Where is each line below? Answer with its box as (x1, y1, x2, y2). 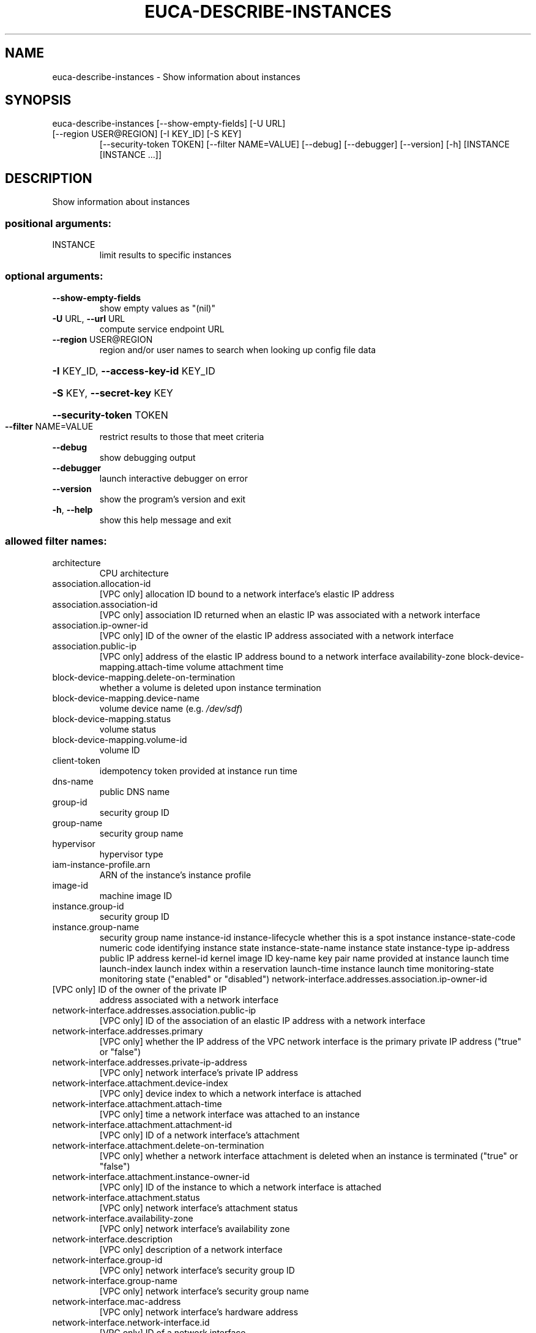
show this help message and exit (99, 514, 231, 525)
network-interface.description (52, 1233, 173, 1244)
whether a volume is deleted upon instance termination (99, 682, 321, 693)
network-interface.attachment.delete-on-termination (52, 1140, 264, 1151)
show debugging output (99, 452, 196, 463)
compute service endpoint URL (99, 323, 225, 334)
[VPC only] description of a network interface (99, 1244, 283, 1255)
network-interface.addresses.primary (52, 1025, 203, 1036)
